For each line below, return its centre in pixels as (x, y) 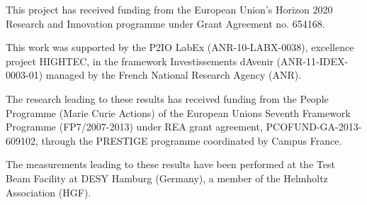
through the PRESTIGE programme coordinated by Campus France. (192, 140)
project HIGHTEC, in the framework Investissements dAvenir (140, 61)
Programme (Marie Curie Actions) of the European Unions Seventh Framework (178, 112)
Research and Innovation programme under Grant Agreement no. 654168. (165, 23)
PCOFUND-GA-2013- (314, 127)
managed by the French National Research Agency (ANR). (174, 75)
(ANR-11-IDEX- (312, 61)
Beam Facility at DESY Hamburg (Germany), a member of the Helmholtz (167, 178)
